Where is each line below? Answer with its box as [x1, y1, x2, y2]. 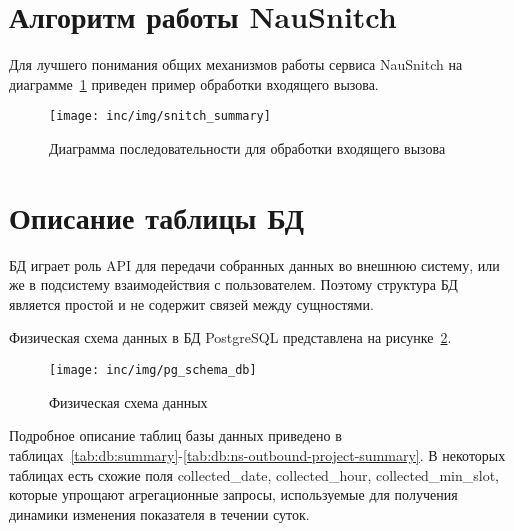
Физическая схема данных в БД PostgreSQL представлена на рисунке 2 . [9, 327, 452, 348]
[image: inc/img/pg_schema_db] [49, 363, 257, 378]
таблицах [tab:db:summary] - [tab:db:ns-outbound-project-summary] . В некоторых [9, 444, 506, 465]
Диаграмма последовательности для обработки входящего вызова [49, 137, 446, 158]
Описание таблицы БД [9, 196, 304, 237]
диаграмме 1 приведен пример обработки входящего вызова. [9, 73, 379, 94]
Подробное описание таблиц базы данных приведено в [9, 425, 342, 446]
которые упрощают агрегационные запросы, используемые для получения [9, 484, 458, 505]
